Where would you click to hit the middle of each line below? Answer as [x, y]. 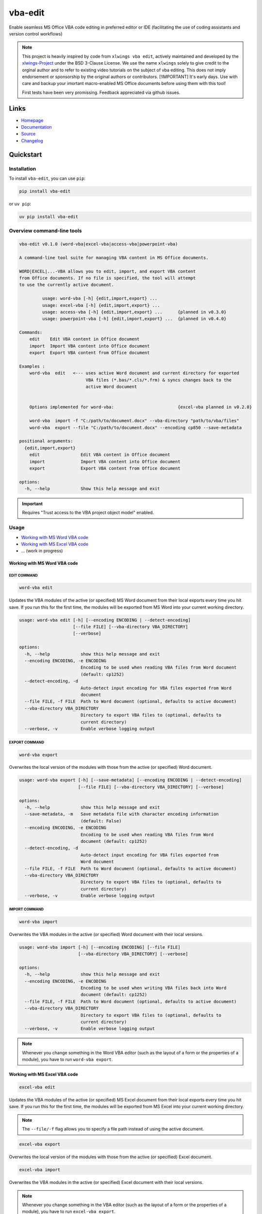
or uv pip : [20, 203]
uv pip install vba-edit [49, 217]
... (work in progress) [42, 551]
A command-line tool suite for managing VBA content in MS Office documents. [114, 258]
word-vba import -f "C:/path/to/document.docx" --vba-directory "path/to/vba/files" [134, 421]
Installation [23, 169]
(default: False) [101, 821]
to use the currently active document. [66, 285]
